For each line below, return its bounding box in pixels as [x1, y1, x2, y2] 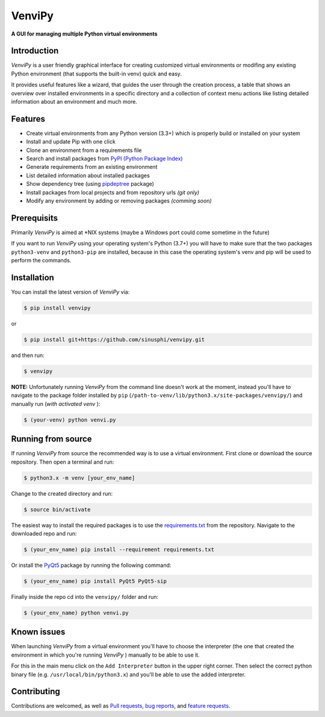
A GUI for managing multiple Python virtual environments [11, 30, 158, 37]
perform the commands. [11, 257, 72, 264]
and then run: [11, 352, 45, 359]
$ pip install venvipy [23, 305, 91, 312]
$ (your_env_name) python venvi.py [23, 609, 129, 616]
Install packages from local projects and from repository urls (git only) [26, 189, 200, 196]
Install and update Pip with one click [26, 138, 116, 145]
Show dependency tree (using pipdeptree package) [26, 180, 155, 188]
